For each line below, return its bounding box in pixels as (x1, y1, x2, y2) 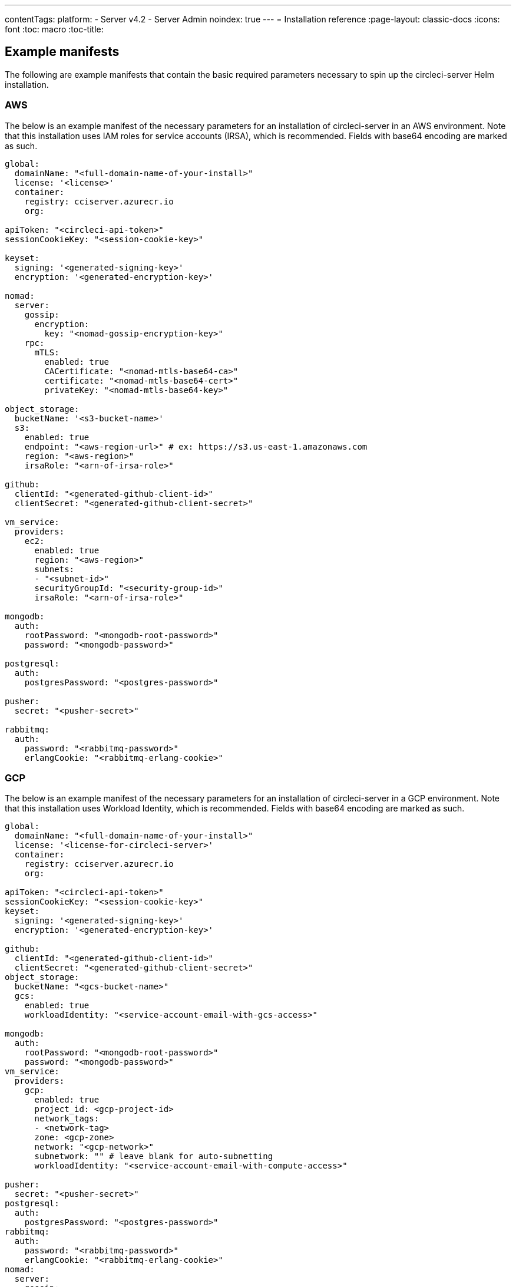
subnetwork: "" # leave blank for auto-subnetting (34, 1151, 273, 1161)
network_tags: (34, 1114, 100, 1124)
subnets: (34, 564, 75, 574)
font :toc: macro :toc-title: (5, 24, 104, 34)
